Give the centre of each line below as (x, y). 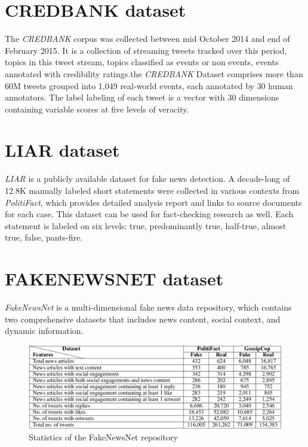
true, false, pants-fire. (44, 237)
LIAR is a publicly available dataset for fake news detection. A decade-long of (147, 179)
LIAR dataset (62, 150)
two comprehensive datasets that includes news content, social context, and (143, 319)
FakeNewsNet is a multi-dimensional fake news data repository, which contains (148, 307)
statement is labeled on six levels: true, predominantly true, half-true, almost (146, 225)
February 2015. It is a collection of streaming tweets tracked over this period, (146, 50)
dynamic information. (44, 331)
